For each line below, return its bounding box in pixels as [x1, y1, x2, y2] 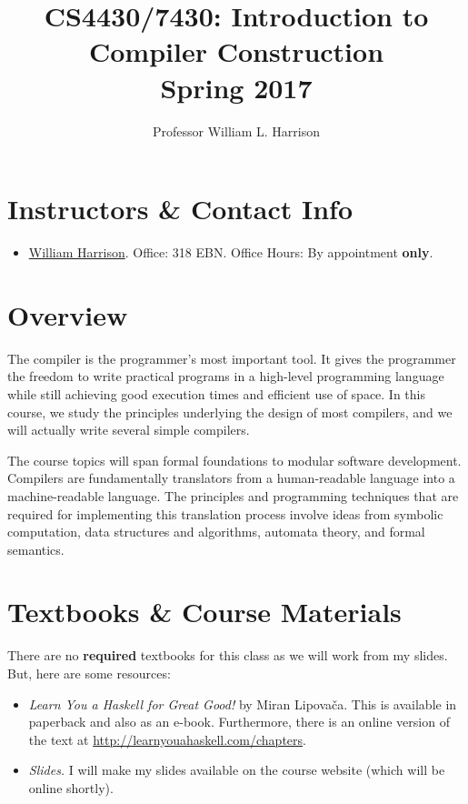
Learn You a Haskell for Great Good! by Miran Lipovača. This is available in [28, 694, 457, 713]
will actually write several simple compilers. [7, 420, 250, 439]
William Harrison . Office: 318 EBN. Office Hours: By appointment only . [28, 243, 433, 262]
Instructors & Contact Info [7, 190, 353, 227]
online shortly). [28, 778, 114, 797]
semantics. [7, 539, 65, 558]
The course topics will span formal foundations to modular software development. [7, 450, 462, 469]
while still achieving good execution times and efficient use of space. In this [7, 384, 426, 403]
